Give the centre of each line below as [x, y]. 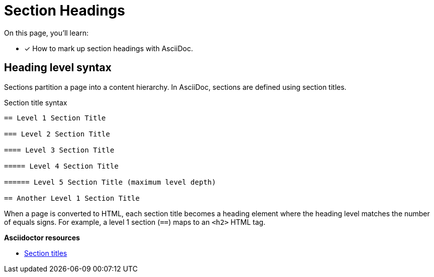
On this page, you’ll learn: [46, 33]
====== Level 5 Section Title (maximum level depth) [110, 182]
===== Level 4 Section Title [61, 166]
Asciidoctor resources [42, 237]
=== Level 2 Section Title [57, 134]
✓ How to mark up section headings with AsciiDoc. [109, 48]
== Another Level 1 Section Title [72, 198]
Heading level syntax [58, 68]
